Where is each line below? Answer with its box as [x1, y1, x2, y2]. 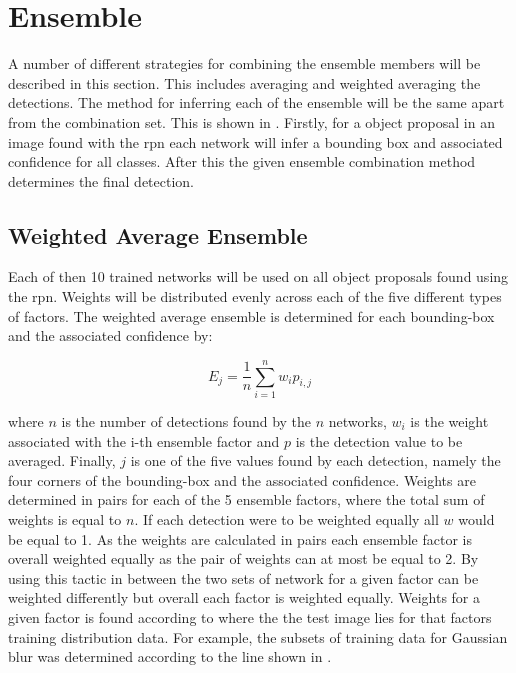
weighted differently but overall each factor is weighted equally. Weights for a [8, 587, 481, 608]
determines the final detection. [8, 170, 195, 191]
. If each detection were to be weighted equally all [134, 508, 439, 529]
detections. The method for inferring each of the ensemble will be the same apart [8, 92, 505, 113]
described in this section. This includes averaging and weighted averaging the [8, 72, 481, 93]
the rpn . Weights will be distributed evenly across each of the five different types [8, 286, 502, 307]
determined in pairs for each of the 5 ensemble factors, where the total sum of [8, 489, 485, 510]
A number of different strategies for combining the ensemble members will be [8, 53, 481, 74]
